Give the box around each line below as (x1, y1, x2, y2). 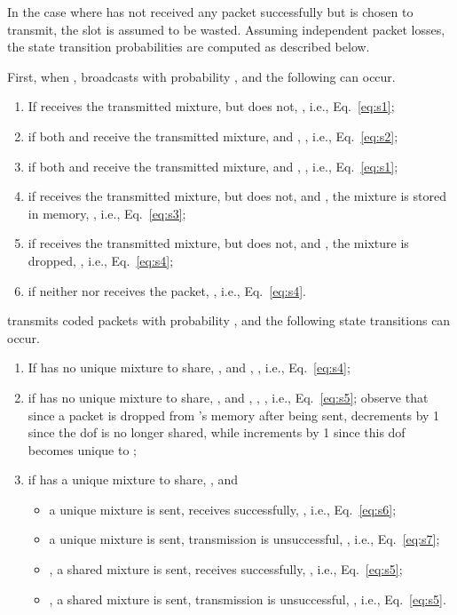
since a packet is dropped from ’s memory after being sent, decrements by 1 (28, 405, 440, 424)
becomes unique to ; (28, 440, 137, 459)
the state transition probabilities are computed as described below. (7, 37, 370, 56)
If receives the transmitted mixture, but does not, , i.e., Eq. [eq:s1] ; (28, 97, 395, 116)
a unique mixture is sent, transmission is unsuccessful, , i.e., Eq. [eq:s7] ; (49, 530, 440, 548)
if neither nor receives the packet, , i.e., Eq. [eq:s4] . (28, 281, 306, 300)
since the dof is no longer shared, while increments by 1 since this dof (28, 423, 406, 442)
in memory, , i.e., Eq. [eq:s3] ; (28, 204, 186, 222)
